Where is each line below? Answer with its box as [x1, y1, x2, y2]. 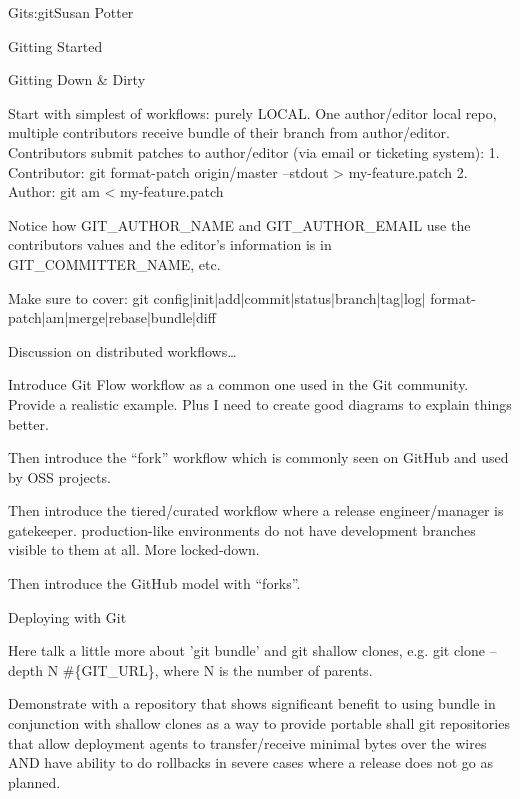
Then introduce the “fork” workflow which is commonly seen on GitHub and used [8, 447, 509, 468]
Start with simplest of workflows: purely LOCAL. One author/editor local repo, [8, 102, 497, 123]
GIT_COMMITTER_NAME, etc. [8, 253, 221, 274]
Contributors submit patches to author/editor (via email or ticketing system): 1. [8, 141, 500, 162]
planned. [8, 771, 61, 792]
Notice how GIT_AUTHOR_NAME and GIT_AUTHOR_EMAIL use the [8, 214, 471, 235]
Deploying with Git [8, 606, 127, 627]
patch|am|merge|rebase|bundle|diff [8, 307, 216, 328]
